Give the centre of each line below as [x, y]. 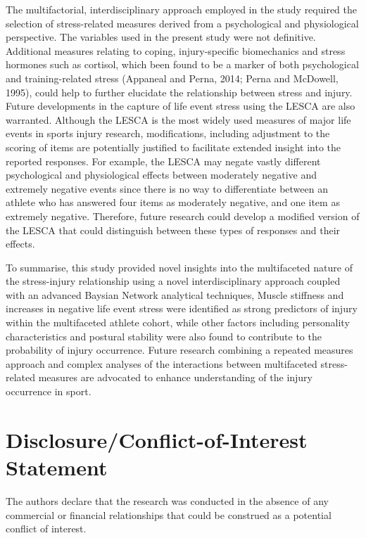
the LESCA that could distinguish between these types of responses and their [173, 230]
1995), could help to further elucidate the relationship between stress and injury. [179, 92]
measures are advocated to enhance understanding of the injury [176, 377]
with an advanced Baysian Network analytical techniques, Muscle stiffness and [175, 294]
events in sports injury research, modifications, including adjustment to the [168, 133]
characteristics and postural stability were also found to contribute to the [164, 336]
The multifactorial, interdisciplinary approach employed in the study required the [181, 9]
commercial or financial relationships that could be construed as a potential [169, 514]
